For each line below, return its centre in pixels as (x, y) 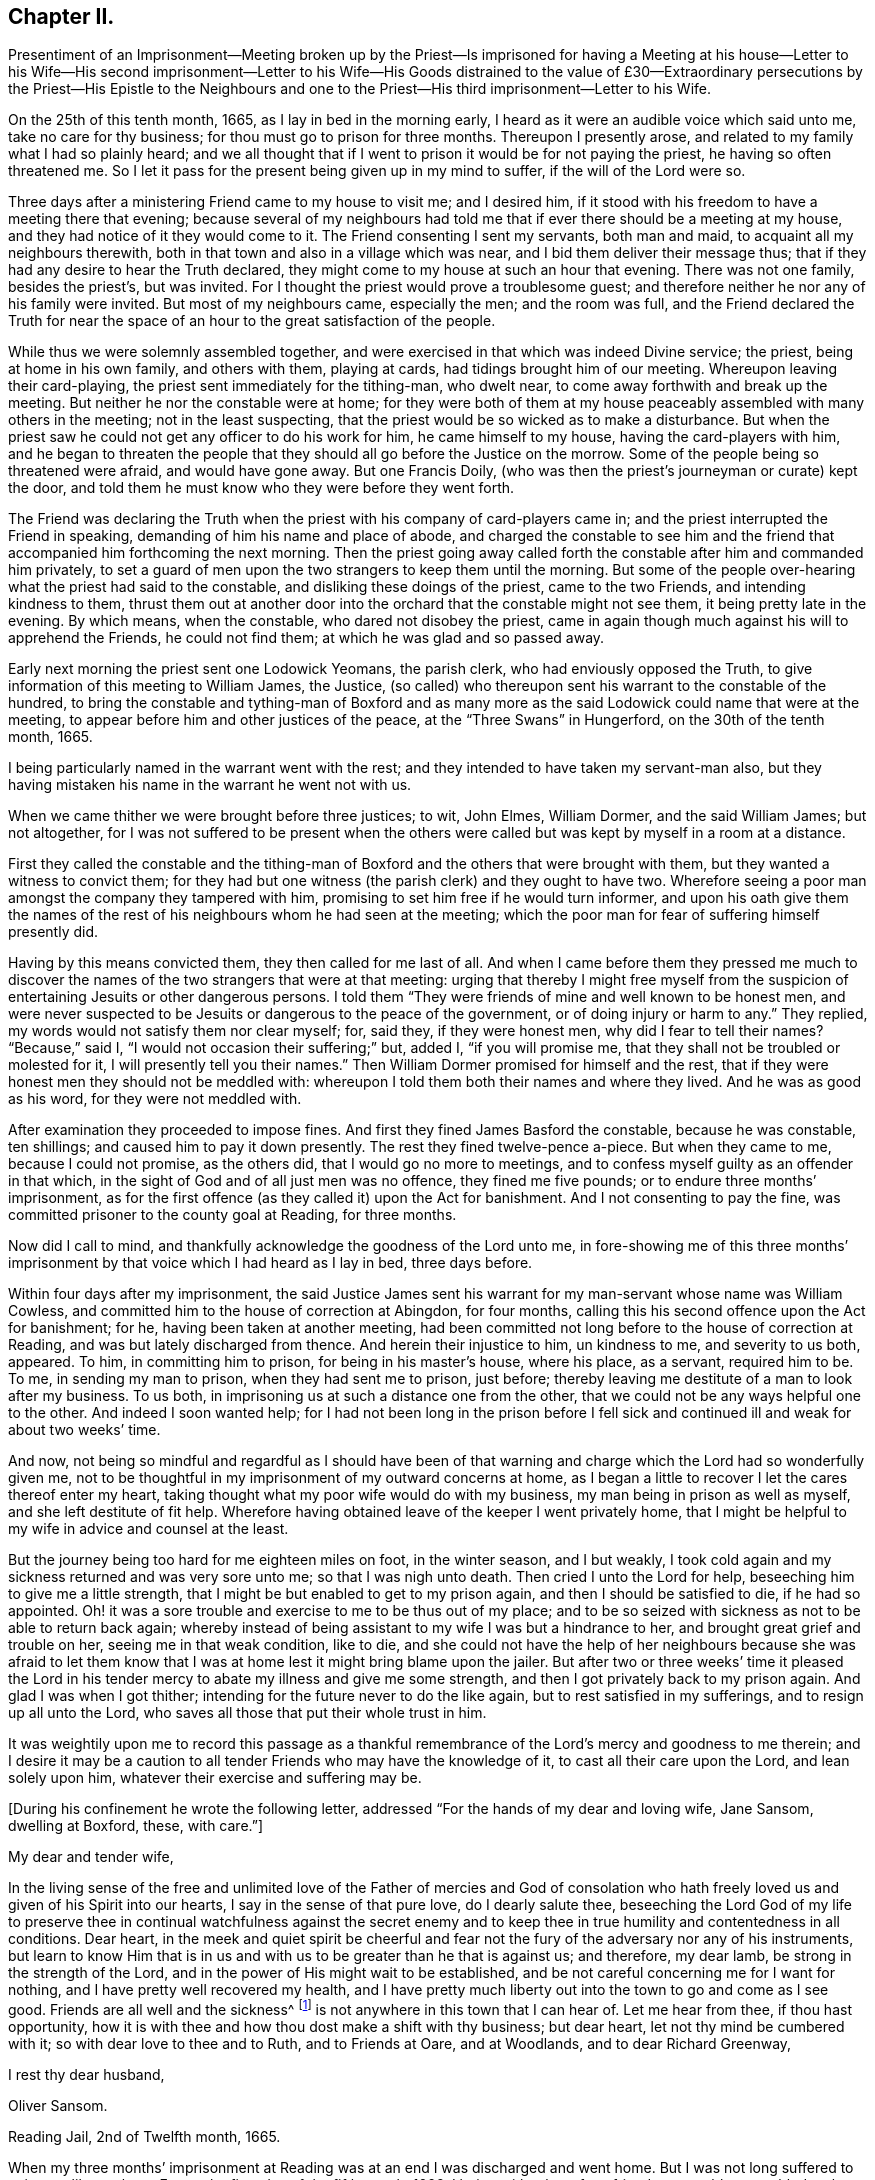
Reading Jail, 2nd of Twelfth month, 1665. (144, 2137)
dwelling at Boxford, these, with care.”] (136, 1826)
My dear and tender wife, (91, 1857)
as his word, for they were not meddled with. (155, 1099)
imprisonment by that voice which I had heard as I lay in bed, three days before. (270, 1263)
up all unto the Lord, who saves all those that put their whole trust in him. (247, 1713)
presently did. (53, 932)
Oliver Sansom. (58, 2106)
